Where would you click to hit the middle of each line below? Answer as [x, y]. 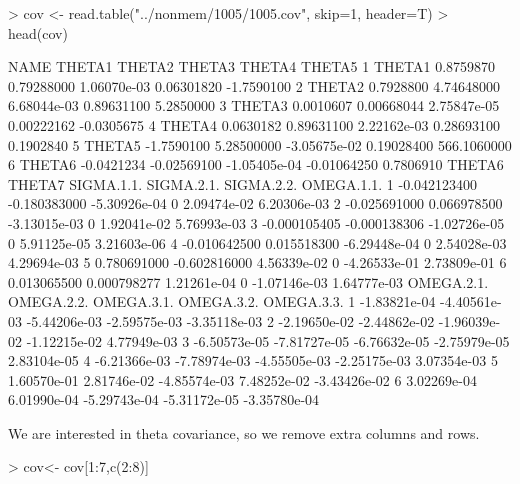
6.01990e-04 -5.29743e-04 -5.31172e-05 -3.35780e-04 [164, 399]
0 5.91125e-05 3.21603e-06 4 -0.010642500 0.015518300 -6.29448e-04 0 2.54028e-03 [257, 242]
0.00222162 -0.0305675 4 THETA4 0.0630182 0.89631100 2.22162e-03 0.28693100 [254, 124]
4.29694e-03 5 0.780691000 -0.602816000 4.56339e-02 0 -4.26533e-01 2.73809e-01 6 [257, 262]
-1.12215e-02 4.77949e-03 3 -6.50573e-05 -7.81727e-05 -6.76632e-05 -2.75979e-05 [268, 340]
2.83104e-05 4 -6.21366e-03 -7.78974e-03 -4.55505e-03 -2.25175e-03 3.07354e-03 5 [253, 360]
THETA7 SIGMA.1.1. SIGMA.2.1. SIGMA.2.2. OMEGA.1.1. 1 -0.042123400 [243, 183]
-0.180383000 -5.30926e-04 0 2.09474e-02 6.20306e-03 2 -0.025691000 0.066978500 [255, 203]
